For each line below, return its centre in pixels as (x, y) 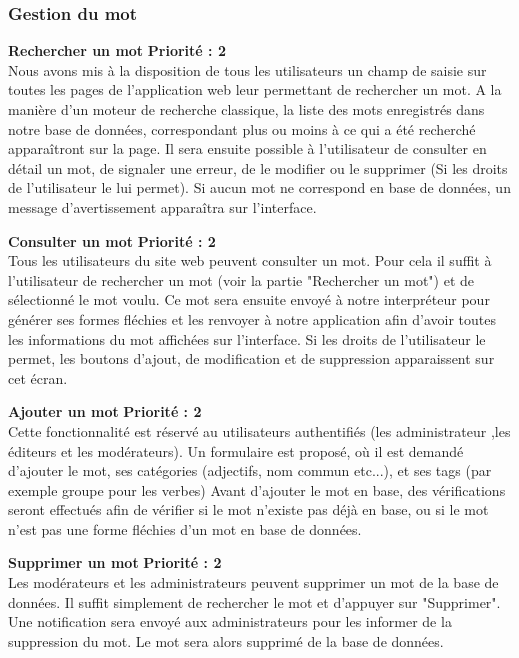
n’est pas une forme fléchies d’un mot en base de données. (185, 528)
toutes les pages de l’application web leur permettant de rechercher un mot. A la (255, 89)
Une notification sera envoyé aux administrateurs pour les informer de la (230, 621)
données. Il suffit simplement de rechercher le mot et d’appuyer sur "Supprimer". (254, 601)
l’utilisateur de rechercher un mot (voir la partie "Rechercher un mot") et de (241, 279)
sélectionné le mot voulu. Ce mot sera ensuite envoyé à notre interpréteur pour (249, 299)
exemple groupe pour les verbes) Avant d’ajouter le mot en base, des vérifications (257, 489)
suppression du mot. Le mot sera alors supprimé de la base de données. (226, 640)
